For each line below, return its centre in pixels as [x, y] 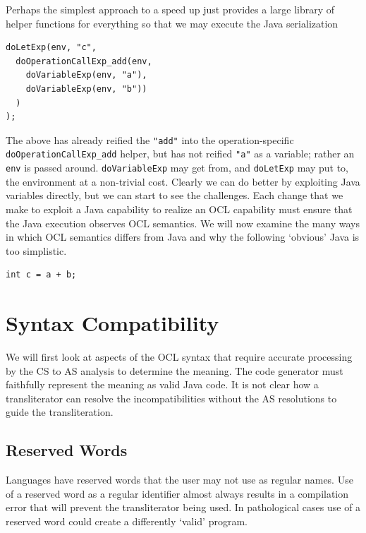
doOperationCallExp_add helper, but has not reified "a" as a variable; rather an [180, 154]
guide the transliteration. [60, 412]
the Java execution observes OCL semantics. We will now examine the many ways [183, 223]
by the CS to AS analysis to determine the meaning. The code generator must [175, 370]
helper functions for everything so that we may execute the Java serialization [172, 23]
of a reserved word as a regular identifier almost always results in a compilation [177, 493]
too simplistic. [36, 250]
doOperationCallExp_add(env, [84, 61]
